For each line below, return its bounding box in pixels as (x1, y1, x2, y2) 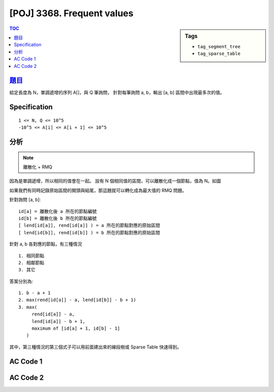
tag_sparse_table (197, 51, 241, 57)
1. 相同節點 (18, 253, 45, 259)
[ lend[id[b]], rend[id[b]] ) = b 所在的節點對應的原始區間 (18, 230, 160, 235)
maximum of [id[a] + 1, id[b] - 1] (31, 326, 120, 332)
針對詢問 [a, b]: (9, 197, 41, 203)
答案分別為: (9, 278, 33, 284)
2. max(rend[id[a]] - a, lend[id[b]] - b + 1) (18, 297, 136, 303)
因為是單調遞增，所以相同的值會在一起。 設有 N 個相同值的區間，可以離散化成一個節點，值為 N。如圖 (9, 178, 221, 184)
